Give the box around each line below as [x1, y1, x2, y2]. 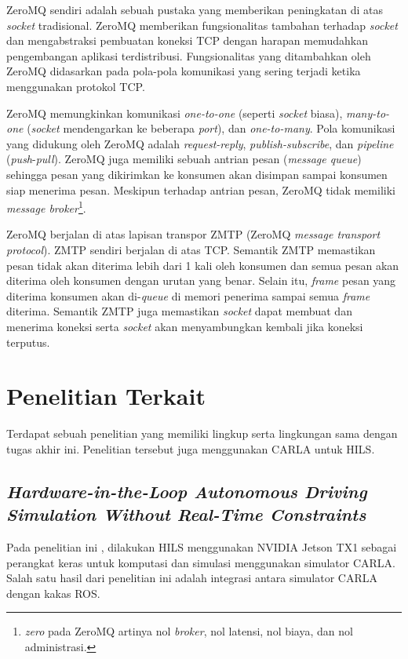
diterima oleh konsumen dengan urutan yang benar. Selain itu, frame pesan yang [6, 272, 396, 289]
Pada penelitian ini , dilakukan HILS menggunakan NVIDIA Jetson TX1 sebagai [6, 539, 397, 555]
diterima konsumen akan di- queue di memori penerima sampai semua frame [6, 287, 370, 304]
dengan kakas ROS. [6, 584, 100, 601]
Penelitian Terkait [6, 380, 206, 412]
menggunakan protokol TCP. [6, 78, 145, 94]
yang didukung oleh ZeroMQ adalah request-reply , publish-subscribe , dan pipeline [6, 135, 394, 151]
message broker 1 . [6, 198, 86, 216]
